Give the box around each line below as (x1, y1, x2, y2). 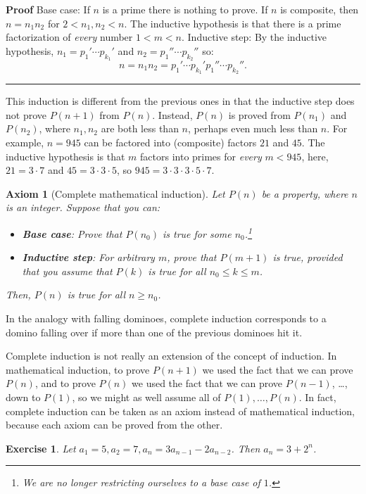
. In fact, (298, 389, 336, 404)
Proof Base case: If (6, 2, 90, 16)
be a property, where (261, 186, 348, 201)
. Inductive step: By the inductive (182, 30, 327, 44)
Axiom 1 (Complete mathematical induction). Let (6, 186, 225, 201)
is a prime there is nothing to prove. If (102, 2, 268, 16)
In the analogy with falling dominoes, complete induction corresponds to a (6, 310, 327, 325)
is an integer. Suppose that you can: (6, 200, 160, 215)
